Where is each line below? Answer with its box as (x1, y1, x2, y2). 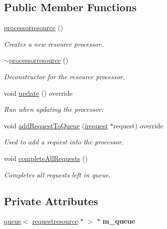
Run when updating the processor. (4, 104, 104, 114)
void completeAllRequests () (4, 153, 88, 163)
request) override (113, 120, 164, 130)
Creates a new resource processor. (4, 38, 103, 49)
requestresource (32, 216, 78, 226)
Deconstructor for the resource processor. (4, 71, 125, 81)
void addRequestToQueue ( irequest (4, 120, 108, 130)
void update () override (4, 88, 73, 98)
